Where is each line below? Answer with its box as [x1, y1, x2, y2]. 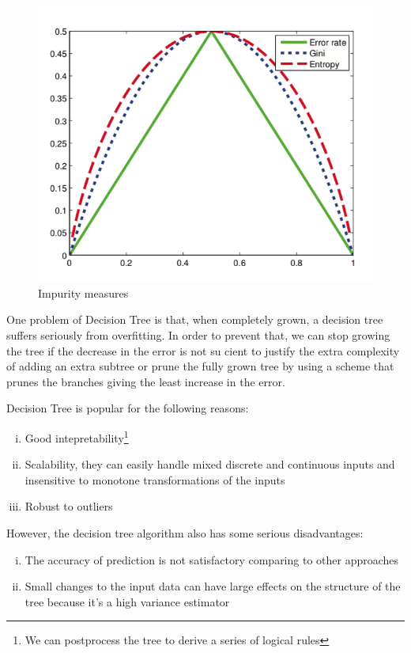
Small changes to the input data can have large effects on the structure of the [25, 578, 401, 594]
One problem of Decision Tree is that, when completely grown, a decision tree [6, 311, 383, 328]
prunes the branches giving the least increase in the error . [6, 373, 285, 389]
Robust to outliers [25, 498, 113, 514]
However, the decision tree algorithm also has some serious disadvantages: [6, 525, 364, 541]
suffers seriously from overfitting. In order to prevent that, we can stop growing [6, 327, 390, 344]
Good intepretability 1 [25, 427, 129, 446]
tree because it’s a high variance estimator [25, 593, 230, 609]
